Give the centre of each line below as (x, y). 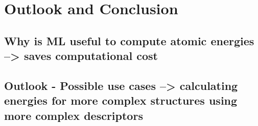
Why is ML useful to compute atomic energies (129, 40)
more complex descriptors (74, 115)
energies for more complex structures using (121, 100)
